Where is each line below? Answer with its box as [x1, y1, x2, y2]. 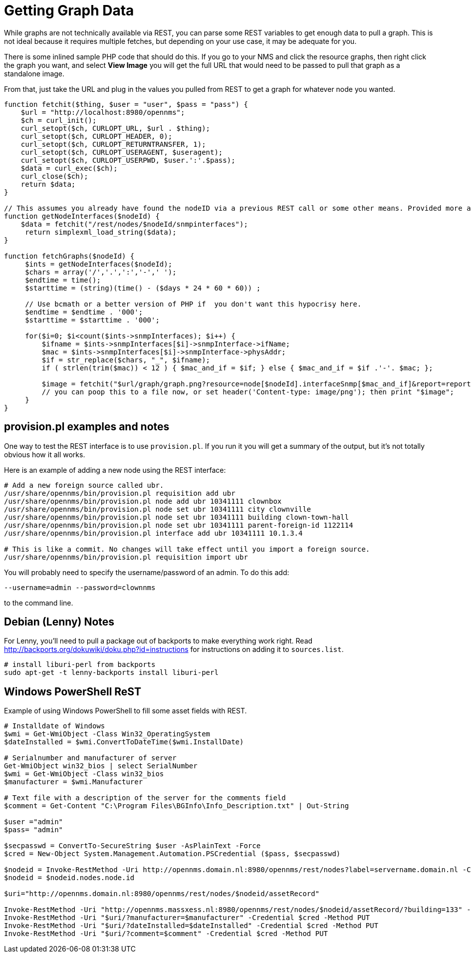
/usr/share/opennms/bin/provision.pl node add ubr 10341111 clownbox [4, 497, 282, 505]
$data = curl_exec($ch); [20, 164, 118, 172]
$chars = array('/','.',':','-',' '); [25, 268, 177, 276]
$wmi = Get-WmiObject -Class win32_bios [4, 770, 164, 778]
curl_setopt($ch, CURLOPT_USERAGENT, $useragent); [20, 148, 223, 156]
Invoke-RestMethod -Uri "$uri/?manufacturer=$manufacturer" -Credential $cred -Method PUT [4, 914, 370, 922]
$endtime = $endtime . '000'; [25, 308, 143, 316]
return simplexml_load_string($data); [25, 228, 177, 236]
